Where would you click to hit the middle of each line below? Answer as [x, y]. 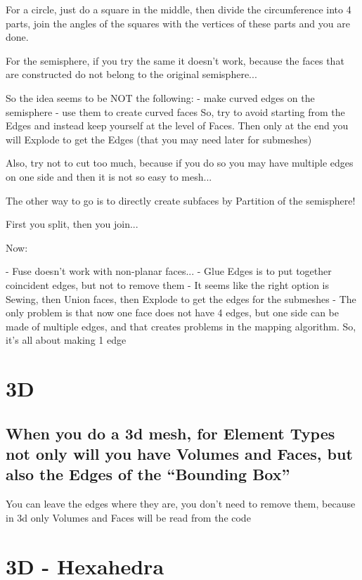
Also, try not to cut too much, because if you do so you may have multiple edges [180, 163]
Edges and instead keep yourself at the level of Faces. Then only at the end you [177, 125]
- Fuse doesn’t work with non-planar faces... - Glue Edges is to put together [169, 271]
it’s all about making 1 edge [66, 340]
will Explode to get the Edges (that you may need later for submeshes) [159, 139]
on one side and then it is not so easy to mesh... [109, 176]
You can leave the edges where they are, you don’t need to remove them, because [181, 504]
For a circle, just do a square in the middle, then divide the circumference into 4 [179, 9]
